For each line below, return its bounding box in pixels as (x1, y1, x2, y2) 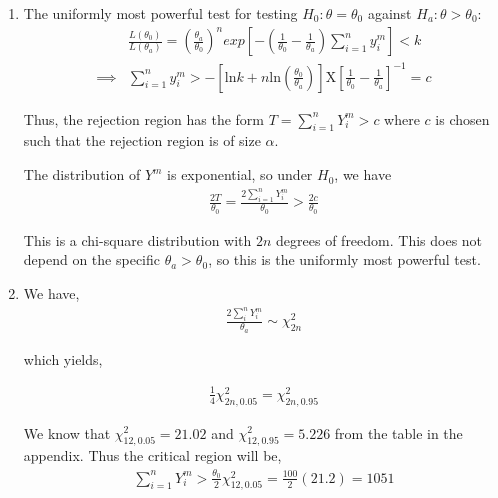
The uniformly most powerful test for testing (23, 3, 298, 23)
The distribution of (23, 164, 141, 185)
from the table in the (334, 422, 463, 443)
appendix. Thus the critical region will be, (23, 445, 282, 466)
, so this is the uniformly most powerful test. (208, 249, 481, 270)
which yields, (23, 348, 103, 369)
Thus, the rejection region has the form (23, 108, 265, 129)
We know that (23, 422, 111, 443)
